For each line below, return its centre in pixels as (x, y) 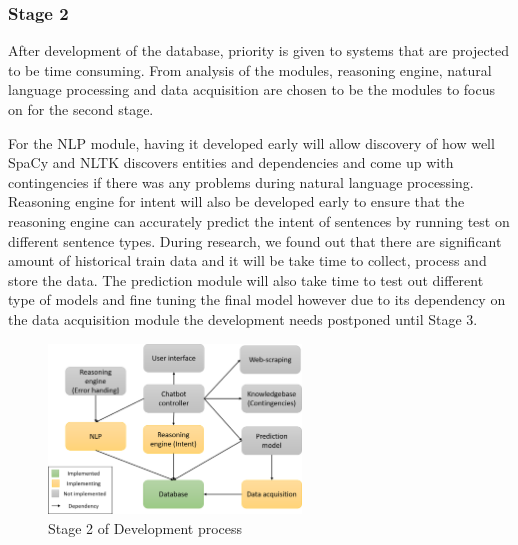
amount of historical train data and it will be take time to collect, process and (247, 260)
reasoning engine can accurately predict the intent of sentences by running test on (259, 220)
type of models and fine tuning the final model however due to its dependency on (257, 299)
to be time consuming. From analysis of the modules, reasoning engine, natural (250, 69)
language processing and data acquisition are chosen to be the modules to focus (252, 89)
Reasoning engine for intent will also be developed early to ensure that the (236, 201)
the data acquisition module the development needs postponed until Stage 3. (243, 318)
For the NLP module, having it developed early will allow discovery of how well (251, 142)
